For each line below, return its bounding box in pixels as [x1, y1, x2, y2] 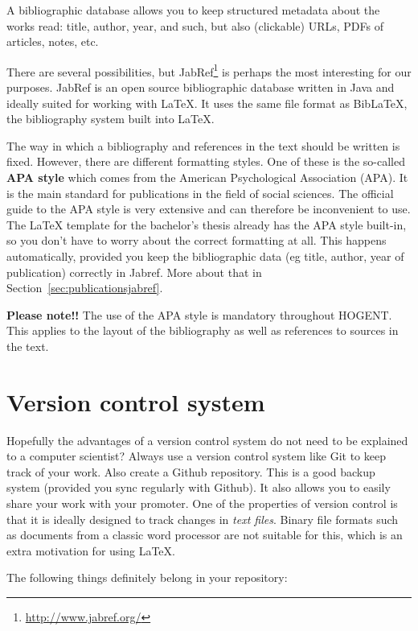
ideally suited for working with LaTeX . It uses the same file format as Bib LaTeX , [6, 94, 408, 111]
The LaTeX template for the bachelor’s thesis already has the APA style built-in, [6, 216, 407, 233]
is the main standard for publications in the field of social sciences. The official [6, 184, 394, 201]
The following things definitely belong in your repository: [6, 569, 288, 586]
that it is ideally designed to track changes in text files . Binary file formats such [6, 510, 399, 527]
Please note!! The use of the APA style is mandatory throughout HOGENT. [6, 306, 392, 323]
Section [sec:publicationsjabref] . [6, 279, 163, 296]
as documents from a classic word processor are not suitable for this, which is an [6, 526, 403, 543]
